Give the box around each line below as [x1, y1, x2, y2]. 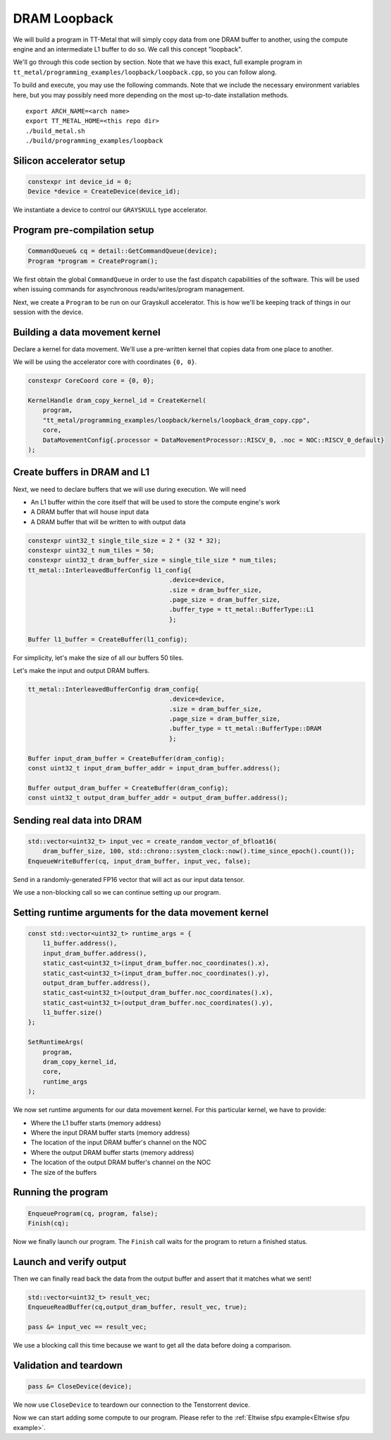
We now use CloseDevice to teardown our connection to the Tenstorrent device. [13, 1400, 250, 1409]
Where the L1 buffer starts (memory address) [30, 1118, 161, 1127]
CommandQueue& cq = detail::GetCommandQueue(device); [27, 247, 218, 255]
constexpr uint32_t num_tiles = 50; [27, 547, 155, 555]
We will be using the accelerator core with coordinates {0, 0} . [13, 358, 197, 366]
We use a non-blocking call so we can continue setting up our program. [13, 888, 221, 896]
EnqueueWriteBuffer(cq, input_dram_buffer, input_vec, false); [27, 857, 252, 865]
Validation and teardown [13, 1359, 123, 1372]
